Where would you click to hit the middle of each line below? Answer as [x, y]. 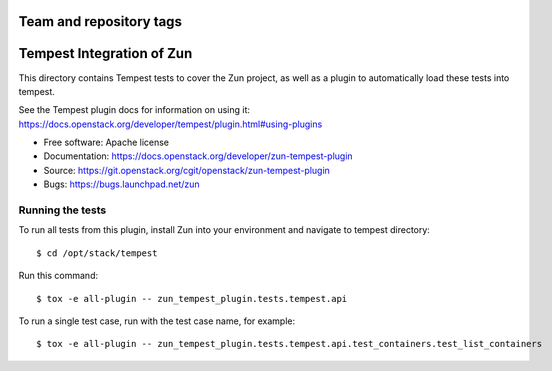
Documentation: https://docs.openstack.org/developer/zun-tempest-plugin [198, 156]
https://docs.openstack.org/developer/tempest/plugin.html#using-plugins [170, 124]
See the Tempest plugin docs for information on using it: [134, 110]
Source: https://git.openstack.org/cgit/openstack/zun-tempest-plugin [186, 170]
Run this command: [58, 276]
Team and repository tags [100, 21]
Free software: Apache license [106, 142]
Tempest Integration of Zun [105, 53]
